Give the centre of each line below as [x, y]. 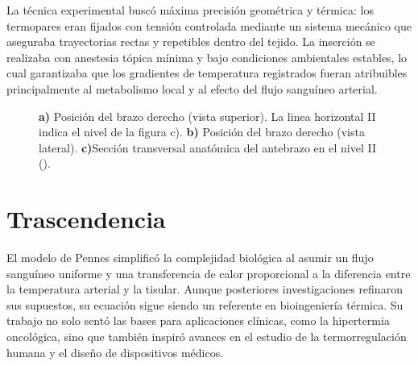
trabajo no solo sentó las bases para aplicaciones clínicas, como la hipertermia [198, 320]
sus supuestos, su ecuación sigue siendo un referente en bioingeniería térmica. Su [205, 304]
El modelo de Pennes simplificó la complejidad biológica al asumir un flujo [190, 258]
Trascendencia [86, 219]
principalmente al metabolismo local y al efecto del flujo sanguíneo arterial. [192, 88]
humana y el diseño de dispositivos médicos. [115, 352]
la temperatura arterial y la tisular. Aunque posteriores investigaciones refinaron [205, 289]
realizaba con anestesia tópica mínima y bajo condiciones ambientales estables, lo [207, 57]
